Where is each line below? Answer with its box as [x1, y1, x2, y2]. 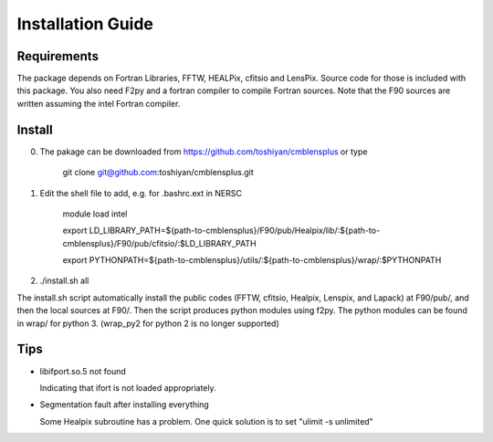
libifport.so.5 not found [39, 365, 127, 376]
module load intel [62, 208, 128, 219]
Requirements [16, 48, 100, 64]
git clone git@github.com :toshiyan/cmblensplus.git [62, 167, 255, 178]
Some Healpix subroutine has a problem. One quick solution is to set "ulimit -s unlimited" [39, 416, 373, 426]
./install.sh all [39, 275, 89, 287]
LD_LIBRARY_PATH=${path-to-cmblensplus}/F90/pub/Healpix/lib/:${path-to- [89, 225, 381, 237]
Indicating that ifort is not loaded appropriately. [39, 382, 216, 393]
